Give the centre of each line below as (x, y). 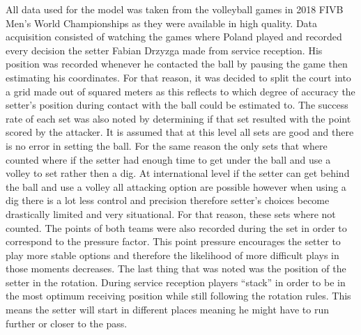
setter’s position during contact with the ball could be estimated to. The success (177, 105)
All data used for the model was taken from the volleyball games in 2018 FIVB (175, 9)
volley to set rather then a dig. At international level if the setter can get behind (178, 173)
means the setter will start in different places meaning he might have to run (167, 310)
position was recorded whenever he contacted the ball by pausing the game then (177, 64)
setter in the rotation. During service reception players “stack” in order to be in (176, 282)
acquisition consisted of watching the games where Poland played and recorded (174, 37)
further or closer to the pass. (67, 323)
